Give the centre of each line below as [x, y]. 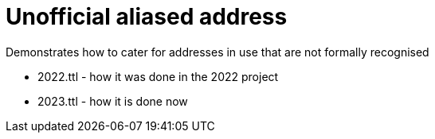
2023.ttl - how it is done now [113, 101]
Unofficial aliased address [147, 17]
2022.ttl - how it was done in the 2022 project [158, 76]
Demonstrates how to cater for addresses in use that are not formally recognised [217, 52]
